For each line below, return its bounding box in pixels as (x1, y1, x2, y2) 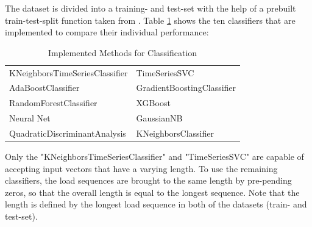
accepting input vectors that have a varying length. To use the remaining (5, 162, 278, 175)
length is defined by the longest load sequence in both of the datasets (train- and (5, 198, 307, 211)
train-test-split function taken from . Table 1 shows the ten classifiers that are (5, 13, 296, 26)
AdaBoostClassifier (9, 81, 80, 94)
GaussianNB (136, 112, 183, 124)
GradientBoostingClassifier (136, 81, 236, 94)
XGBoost (136, 96, 171, 109)
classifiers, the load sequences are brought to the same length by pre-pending (5, 174, 292, 187)
